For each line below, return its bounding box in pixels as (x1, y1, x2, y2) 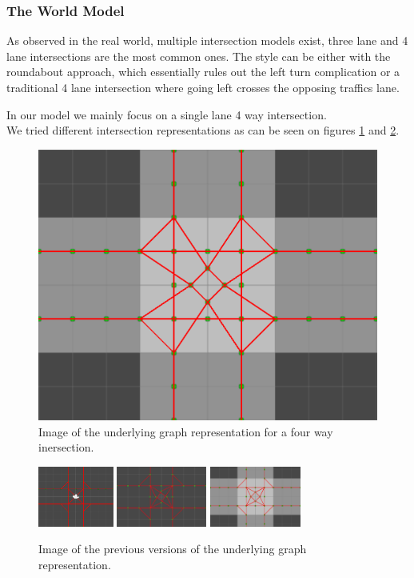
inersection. (38, 439, 94, 456)
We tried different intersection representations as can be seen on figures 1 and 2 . (6, 122, 400, 138)
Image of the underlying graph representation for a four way (38, 423, 333, 440)
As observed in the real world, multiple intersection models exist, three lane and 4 (6, 32, 408, 49)
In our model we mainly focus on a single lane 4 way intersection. (6, 106, 327, 122)
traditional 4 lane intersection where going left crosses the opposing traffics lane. (6, 79, 400, 95)
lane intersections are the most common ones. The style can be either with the (6, 47, 391, 64)
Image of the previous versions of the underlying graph (38, 540, 307, 557)
